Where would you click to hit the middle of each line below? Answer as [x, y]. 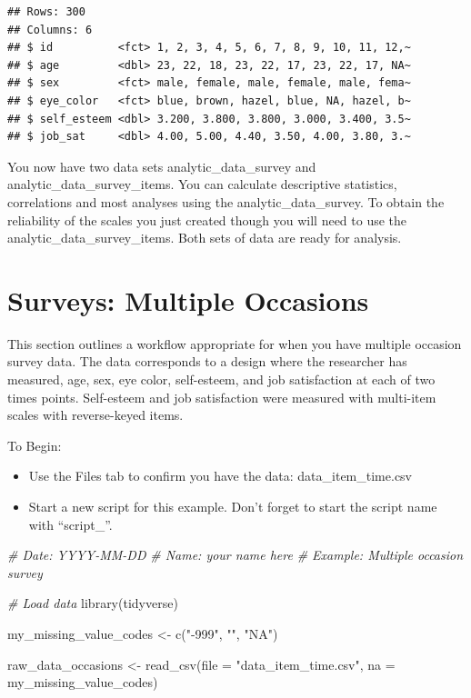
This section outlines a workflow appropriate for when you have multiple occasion [235, 343]
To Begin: [35, 445]
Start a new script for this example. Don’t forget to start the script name [233, 506]
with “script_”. [70, 524]
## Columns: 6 [50, 30]
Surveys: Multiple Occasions [188, 299]
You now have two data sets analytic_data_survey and [162, 166]
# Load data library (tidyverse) [93, 603]
